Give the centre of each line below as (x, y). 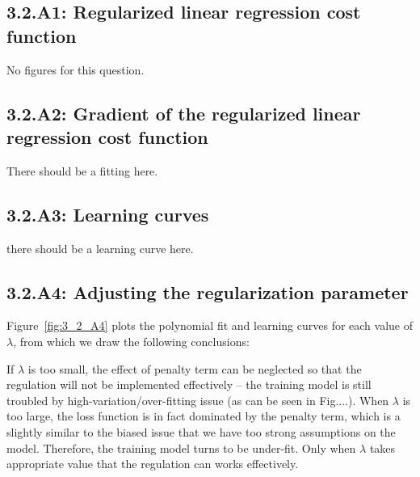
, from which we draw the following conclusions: (131, 341)
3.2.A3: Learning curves (108, 214)
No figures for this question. (76, 69)
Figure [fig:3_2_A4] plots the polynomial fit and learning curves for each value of (210, 325)
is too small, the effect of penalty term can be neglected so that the (195, 368)
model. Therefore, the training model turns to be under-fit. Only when (181, 447)
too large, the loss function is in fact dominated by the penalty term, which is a (204, 416)
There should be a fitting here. (82, 170)
